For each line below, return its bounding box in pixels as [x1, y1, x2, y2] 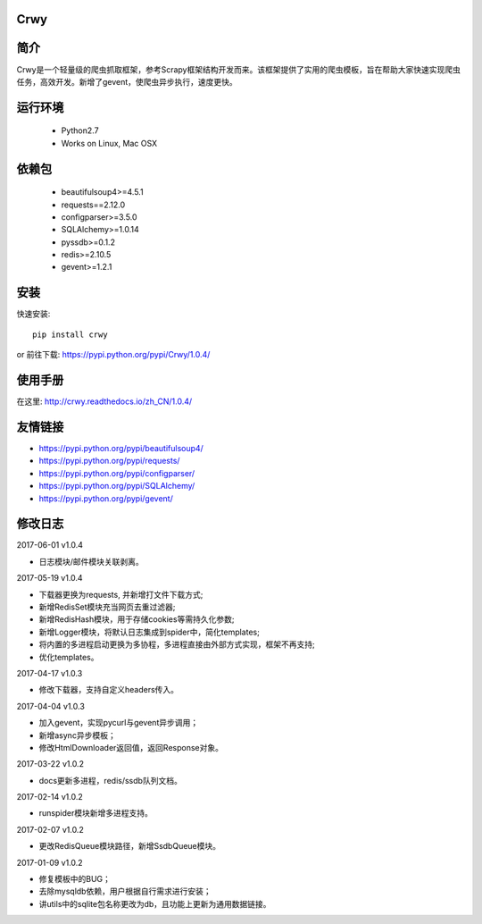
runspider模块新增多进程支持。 [38, 808, 154, 819]
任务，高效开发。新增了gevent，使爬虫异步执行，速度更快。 [16, 76, 238, 87]
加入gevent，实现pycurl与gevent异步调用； [38, 718, 199, 728]
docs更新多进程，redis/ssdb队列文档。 [38, 775, 182, 785]
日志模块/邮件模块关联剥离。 [38, 556, 145, 567]
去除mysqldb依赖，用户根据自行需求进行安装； [38, 886, 212, 897]
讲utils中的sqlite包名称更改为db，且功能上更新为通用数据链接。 [38, 898, 271, 909]
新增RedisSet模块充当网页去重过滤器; [38, 601, 176, 612]
